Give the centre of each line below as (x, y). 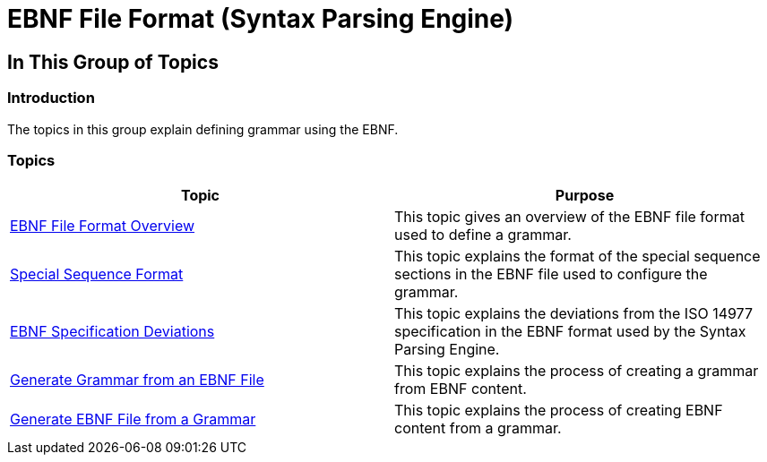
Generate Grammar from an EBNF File (137, 380)
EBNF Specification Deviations (112, 332)
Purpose (585, 196)
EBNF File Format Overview (103, 226)
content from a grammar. (478, 428)
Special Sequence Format (97, 274)
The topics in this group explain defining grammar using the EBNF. (203, 129)
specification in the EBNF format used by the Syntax (570, 332)
